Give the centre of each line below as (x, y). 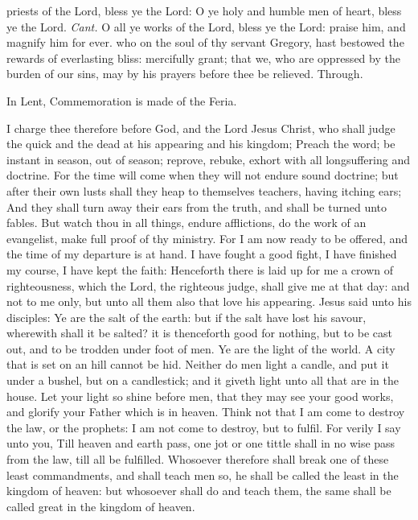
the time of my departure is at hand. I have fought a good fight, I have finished (202, 254)
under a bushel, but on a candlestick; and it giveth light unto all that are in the (203, 380)
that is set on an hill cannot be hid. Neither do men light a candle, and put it (198, 364)
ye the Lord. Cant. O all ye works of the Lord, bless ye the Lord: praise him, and (206, 26)
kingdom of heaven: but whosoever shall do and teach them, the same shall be (199, 491)
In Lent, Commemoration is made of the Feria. (122, 100)
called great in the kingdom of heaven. (101, 506)
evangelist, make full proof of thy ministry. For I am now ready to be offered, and (207, 238)
